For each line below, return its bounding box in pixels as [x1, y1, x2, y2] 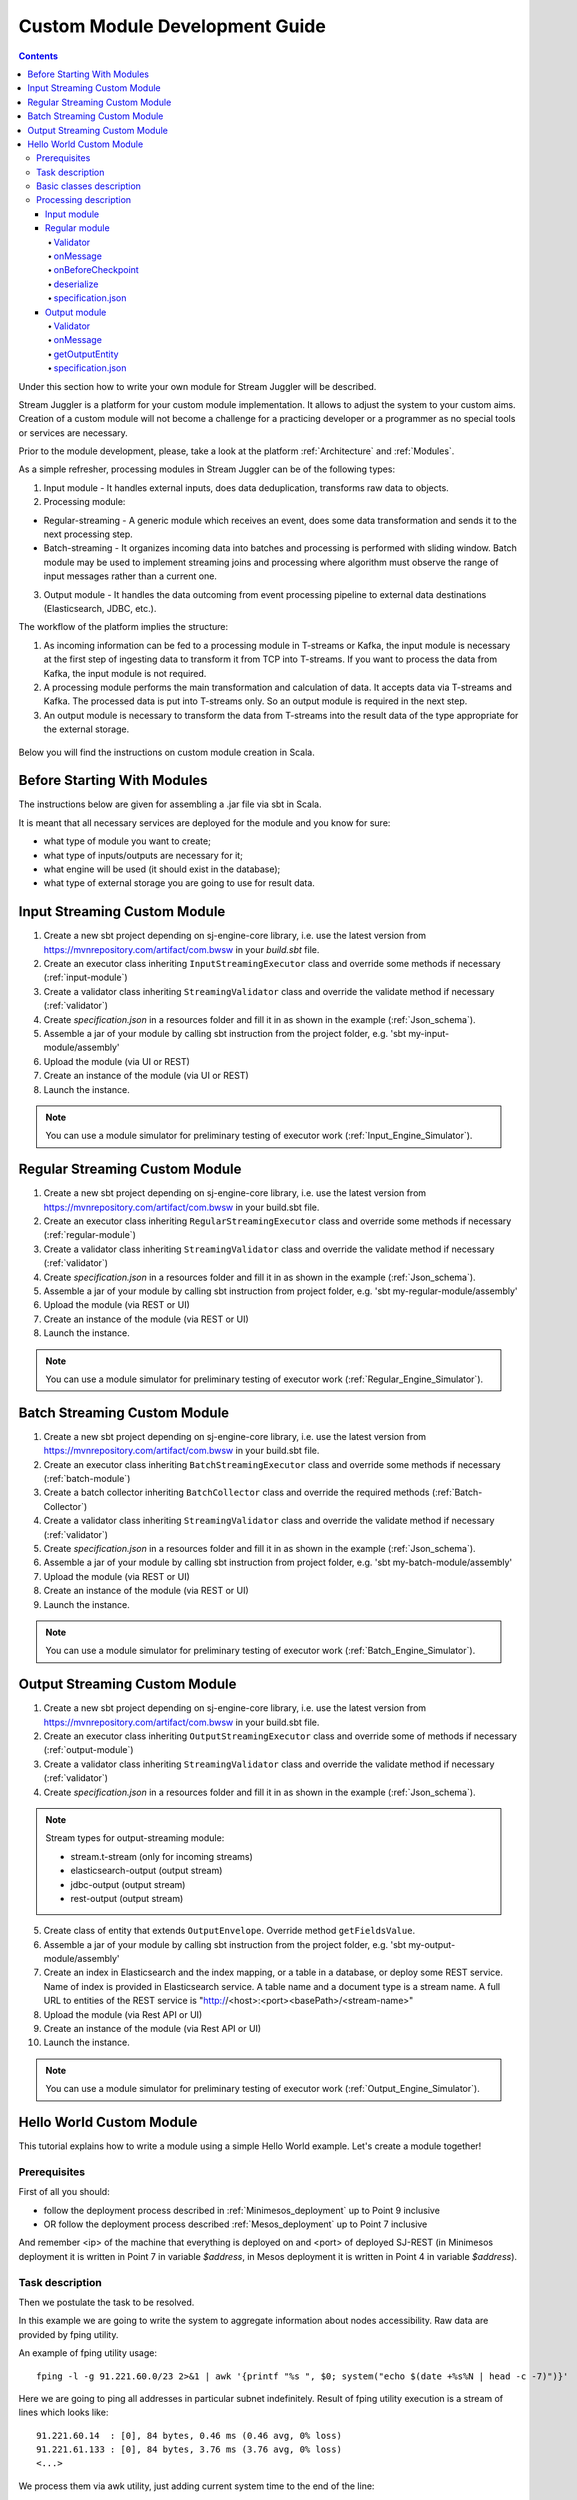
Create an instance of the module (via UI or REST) [43, 1070, 249, 1082]
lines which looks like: [18, 2406, 109, 2419]
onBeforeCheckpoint [53, 264, 139, 276]
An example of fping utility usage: [18, 2347, 157, 2359]
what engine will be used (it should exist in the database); [43, 863, 281, 875]
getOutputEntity [53, 348, 119, 360]
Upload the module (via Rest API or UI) [43, 2008, 203, 2020]
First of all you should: [18, 2186, 110, 2198]
